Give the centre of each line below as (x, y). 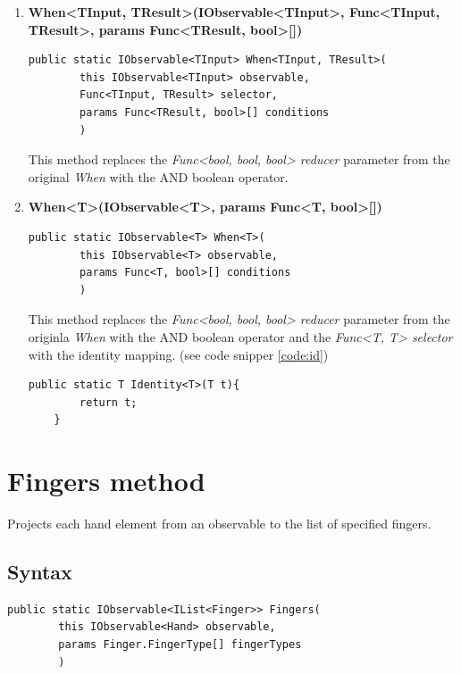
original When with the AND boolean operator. (158, 176)
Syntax (40, 571)
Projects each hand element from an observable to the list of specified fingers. (219, 523)
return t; (109, 402)
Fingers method (106, 481)
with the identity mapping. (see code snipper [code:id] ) (178, 354)
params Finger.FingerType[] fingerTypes (180, 644)
